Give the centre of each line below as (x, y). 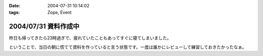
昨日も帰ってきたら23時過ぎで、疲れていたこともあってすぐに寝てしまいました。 (90, 38)
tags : (14, 13)
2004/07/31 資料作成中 (44, 27)
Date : (15, 6)
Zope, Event (59, 13)
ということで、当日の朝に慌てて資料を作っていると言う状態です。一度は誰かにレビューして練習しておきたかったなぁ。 (128, 47)
